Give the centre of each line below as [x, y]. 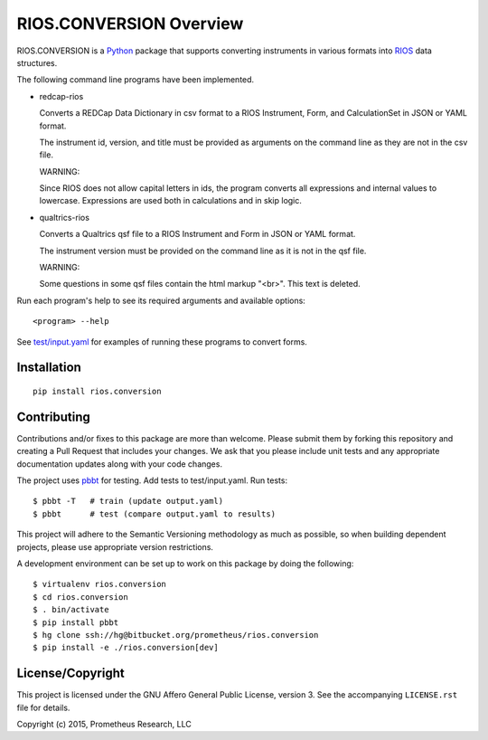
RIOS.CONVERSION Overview [130, 24]
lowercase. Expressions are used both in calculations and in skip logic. [171, 201]
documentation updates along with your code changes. [120, 464]
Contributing [53, 417]
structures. [37, 62]
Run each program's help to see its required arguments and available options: [161, 300]
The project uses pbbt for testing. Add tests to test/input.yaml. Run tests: [152, 480]
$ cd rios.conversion [80, 597]
